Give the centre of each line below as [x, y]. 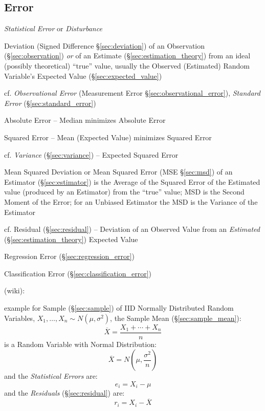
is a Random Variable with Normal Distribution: [80, 344]
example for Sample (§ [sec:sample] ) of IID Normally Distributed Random [119, 308]
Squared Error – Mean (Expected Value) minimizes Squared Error [108, 137]
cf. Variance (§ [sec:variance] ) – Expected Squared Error [91, 154]
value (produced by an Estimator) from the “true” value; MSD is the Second [124, 192]
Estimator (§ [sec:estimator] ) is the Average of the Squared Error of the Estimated [132, 181]
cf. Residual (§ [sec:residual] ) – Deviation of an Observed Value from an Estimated [132, 229]
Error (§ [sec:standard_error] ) [50, 103]
